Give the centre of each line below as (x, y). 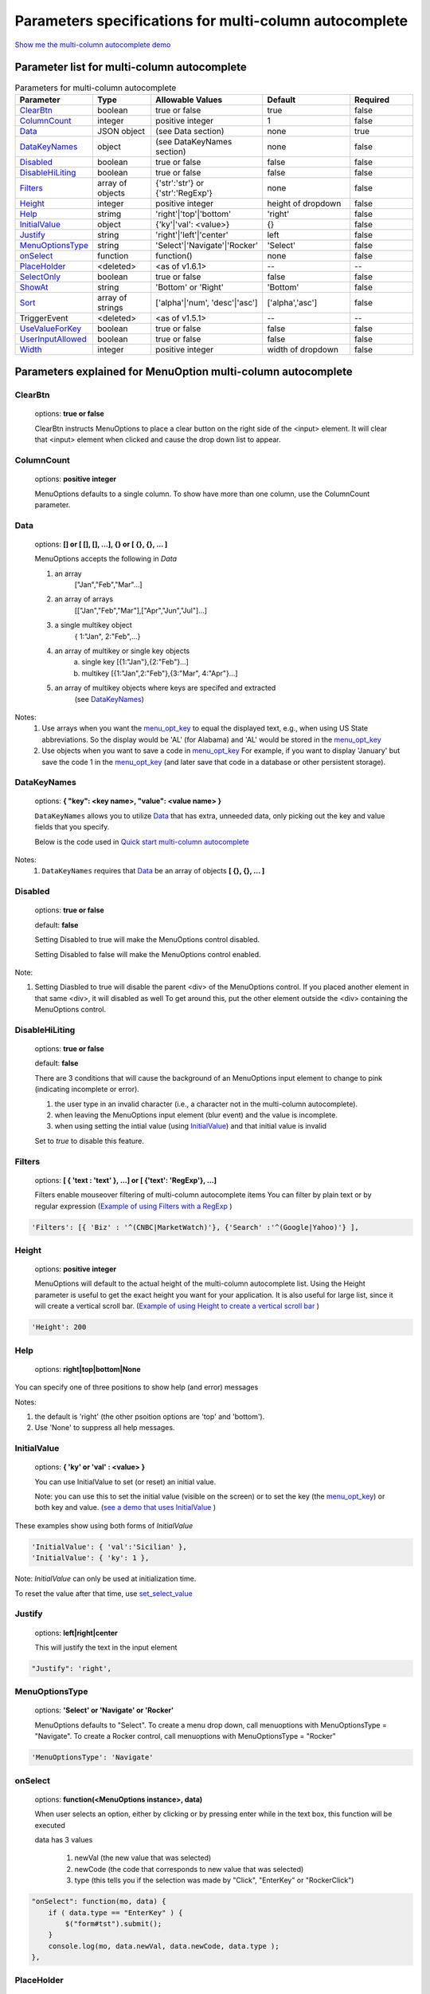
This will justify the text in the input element (106, 1647)
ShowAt (34, 287)
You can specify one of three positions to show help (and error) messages (137, 1387)
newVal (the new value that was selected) (143, 1858)
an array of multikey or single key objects (122, 651)
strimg (109, 214)
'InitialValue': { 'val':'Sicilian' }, (109, 1547)
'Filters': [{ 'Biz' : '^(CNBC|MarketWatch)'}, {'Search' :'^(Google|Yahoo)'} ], (195, 1227)
